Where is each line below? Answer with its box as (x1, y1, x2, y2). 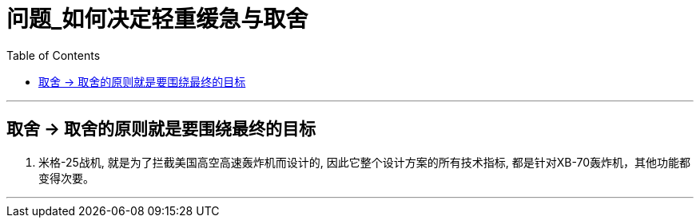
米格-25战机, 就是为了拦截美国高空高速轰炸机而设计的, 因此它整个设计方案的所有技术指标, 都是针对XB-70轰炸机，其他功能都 (38, 155, 691, 169)
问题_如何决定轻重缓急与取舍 (6, 6, 308, 33)
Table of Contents (6, 48, 101, 62)
